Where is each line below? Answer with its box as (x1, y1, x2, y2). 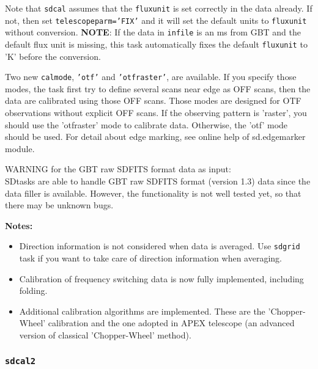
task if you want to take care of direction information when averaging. (19, 252, 282, 265)
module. (5, 142, 35, 155)
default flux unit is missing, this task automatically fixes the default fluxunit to (5, 37, 308, 50)
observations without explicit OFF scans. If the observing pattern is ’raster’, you (5, 106, 307, 119)
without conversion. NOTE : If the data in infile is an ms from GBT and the (5, 26, 301, 38)
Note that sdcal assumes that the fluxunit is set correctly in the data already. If (5, 2, 312, 14)
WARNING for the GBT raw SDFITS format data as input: (5, 163, 231, 175)
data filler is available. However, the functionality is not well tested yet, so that (5, 186, 301, 199)
